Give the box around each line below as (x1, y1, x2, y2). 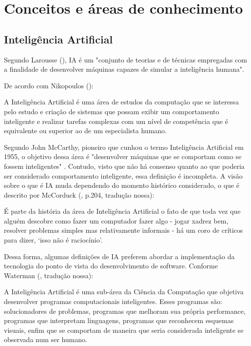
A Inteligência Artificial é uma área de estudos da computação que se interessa (4, 97, 239, 107)
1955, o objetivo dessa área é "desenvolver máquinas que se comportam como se (4, 151, 242, 162)
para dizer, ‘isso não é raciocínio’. (4, 235, 103, 245)
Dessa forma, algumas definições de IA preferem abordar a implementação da (4, 251, 235, 261)
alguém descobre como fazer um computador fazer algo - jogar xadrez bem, (4, 215, 229, 225)
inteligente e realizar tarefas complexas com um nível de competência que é (4, 116, 228, 126)
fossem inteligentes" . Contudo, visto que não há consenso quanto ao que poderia (4, 161, 245, 171)
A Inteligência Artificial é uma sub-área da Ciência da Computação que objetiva (4, 286, 244, 297)
